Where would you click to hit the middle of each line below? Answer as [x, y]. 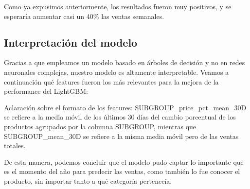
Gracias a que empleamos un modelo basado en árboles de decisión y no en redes [125, 62]
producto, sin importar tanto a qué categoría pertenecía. [88, 180]
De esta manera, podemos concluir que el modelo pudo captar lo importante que [124, 162]
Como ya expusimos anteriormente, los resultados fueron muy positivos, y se [118, 6]
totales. [15, 146]
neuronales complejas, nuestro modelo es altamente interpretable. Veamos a [116, 72]
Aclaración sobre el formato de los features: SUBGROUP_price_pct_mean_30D [125, 107]
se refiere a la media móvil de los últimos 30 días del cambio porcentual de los [120, 117]
